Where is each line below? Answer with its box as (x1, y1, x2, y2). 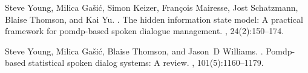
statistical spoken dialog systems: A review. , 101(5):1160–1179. (28, 56, 264, 69)
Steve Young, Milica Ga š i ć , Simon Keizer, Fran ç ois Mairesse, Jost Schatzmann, (5, 1, 298, 13)
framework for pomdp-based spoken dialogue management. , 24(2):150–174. (5, 25, 284, 37)
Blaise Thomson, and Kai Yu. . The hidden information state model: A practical (5, 13, 303, 25)
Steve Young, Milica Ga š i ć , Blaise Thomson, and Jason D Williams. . (5, 44, 263, 57)
